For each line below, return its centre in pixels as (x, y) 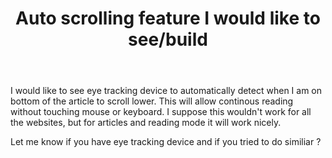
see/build (168, 39)
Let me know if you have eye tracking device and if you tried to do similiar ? (166, 142)
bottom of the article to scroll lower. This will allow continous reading (152, 101)
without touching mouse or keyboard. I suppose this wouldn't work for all (161, 112)
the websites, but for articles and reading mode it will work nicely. (146, 123)
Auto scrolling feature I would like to (168, 18)
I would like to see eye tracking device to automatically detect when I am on (166, 91)
